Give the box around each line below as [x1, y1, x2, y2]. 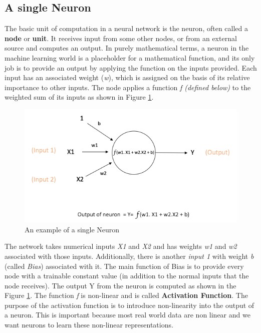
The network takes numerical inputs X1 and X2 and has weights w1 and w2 [5, 241, 237, 251]
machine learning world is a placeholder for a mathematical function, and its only [5, 52, 255, 63]
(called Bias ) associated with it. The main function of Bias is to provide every [5, 260, 244, 271]
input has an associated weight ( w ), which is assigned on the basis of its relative [5, 72, 250, 83]
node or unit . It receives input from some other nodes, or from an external [5, 33, 237, 43]
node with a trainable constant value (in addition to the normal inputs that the [5, 270, 249, 281]
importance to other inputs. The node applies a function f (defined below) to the [5, 82, 251, 92]
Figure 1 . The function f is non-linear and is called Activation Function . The [5, 290, 248, 300]
